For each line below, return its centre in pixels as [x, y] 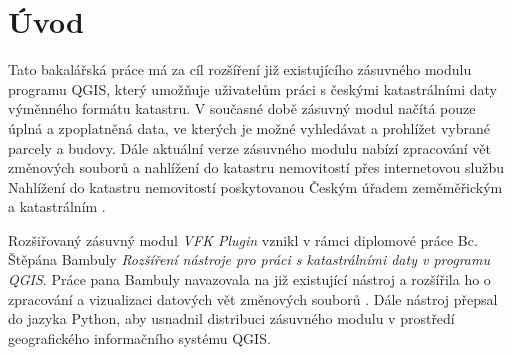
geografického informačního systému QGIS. [139, 337]
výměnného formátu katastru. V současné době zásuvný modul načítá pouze [242, 108]
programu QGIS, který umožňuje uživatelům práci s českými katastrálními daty [252, 88]
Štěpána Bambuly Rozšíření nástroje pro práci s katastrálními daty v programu [249, 259]
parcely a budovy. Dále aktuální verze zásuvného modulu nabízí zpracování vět [250, 147]
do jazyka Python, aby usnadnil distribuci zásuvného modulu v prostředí [231, 318]
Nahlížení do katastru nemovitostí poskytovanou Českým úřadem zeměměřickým [255, 186]
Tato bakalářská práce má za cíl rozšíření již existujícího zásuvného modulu [240, 69]
